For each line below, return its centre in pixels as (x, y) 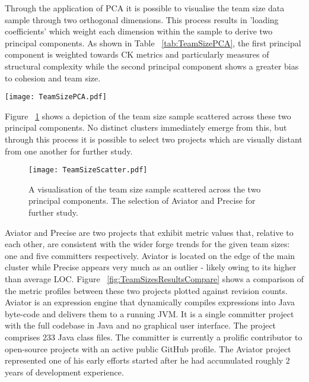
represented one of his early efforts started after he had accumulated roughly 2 (147, 360)
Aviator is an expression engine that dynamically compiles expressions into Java (150, 302)
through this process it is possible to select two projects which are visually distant (154, 139)
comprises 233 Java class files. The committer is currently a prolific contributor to (154, 337)
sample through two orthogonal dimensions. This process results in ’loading (142, 19)
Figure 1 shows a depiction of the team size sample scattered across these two (148, 116)
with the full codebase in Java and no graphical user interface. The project (141, 325)
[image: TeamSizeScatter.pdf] (88, 170)
